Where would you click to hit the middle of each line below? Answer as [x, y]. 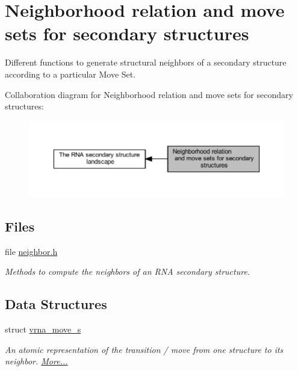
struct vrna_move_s [43, 329]
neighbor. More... [36, 361]
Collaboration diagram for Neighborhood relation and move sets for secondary [149, 94]
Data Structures [56, 304]
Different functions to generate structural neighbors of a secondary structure [146, 62]
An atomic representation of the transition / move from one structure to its [144, 349]
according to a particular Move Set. [70, 74]
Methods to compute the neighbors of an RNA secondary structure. [128, 271]
